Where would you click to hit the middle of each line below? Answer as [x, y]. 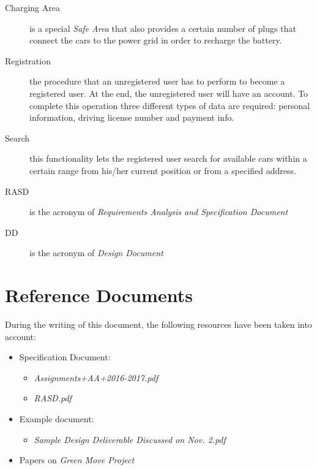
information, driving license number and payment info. [132, 117]
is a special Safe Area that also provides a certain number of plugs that [163, 28]
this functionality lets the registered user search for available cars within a [168, 158]
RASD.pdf [53, 398]
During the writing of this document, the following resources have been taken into [158, 324]
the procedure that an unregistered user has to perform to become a [157, 81]
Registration [28, 60]
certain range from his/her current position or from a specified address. [163, 170]
